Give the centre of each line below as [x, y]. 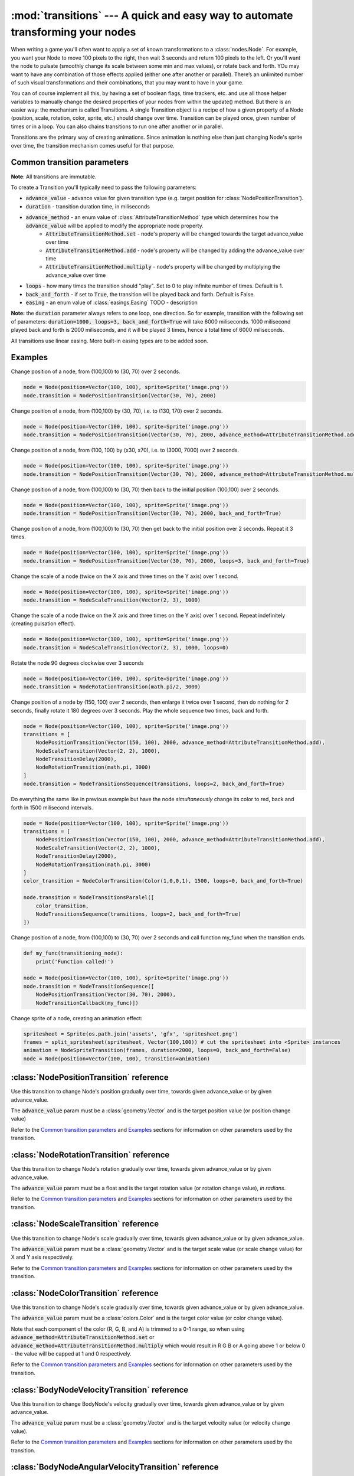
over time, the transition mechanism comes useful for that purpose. [93, 145]
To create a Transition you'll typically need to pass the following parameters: [104, 187]
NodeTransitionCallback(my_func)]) [87, 1003]
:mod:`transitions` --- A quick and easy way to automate [152, 15]
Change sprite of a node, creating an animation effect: [77, 1018]
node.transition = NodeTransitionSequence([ [89, 986]
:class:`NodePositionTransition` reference [90, 1077]
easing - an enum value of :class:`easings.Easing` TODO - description [112, 303]
